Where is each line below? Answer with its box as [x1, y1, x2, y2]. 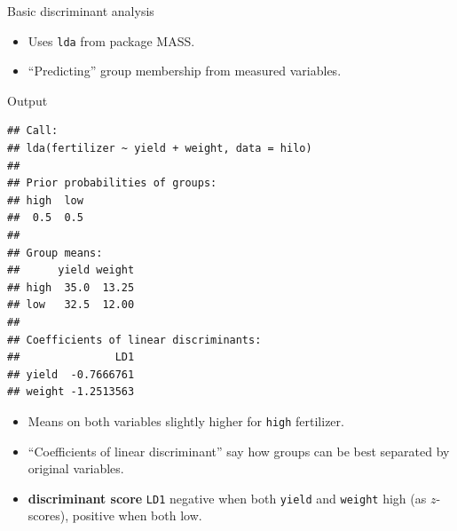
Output [7, 91, 48, 109]
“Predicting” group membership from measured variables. [28, 61, 342, 80]
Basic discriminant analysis [7, 2, 154, 20]
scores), [28, 506, 69, 525]
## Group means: [7, 246, 103, 259]
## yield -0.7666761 [7, 368, 135, 381]
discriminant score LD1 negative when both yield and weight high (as [28, 488, 427, 507]
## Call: [7, 124, 59, 138]
